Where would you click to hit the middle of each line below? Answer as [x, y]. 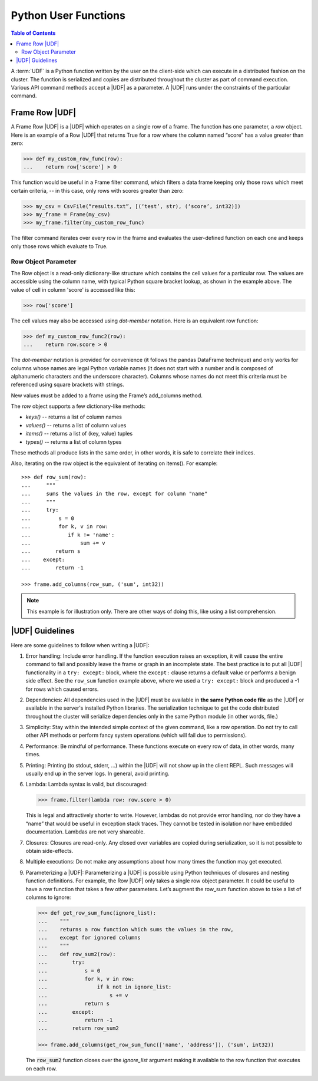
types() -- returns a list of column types [74, 441]
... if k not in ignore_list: [105, 987]
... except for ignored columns [89, 938]
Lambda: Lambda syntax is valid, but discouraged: [87, 785]
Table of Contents [33, 33]
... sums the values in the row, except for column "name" [115, 493]
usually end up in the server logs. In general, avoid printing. [98, 774]
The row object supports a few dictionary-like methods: [78, 406]
